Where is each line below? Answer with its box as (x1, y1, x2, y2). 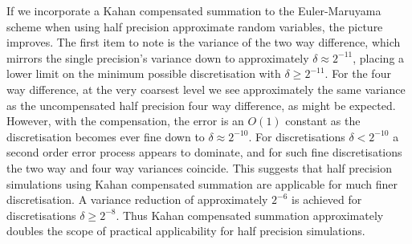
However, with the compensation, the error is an (6, 112, 244, 129)
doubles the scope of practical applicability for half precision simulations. (6, 222, 365, 239)
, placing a (353, 49, 405, 66)
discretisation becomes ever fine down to (6, 128, 205, 144)
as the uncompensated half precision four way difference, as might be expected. (6, 96, 396, 113)
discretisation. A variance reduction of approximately (6, 191, 268, 208)
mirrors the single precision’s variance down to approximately (6, 49, 309, 66)
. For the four (324, 65, 391, 82)
